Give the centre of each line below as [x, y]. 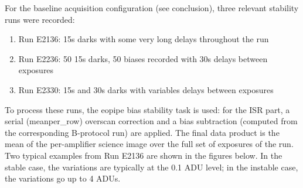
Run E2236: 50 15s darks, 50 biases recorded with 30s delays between [143, 58]
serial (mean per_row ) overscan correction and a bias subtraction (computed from [151, 121]
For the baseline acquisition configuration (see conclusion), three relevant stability [152, 8]
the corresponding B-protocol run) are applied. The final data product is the [142, 132]
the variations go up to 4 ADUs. [63, 178]
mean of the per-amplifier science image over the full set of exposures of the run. [149, 144]
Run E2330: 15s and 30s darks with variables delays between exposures [146, 89]
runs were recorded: [40, 19]
